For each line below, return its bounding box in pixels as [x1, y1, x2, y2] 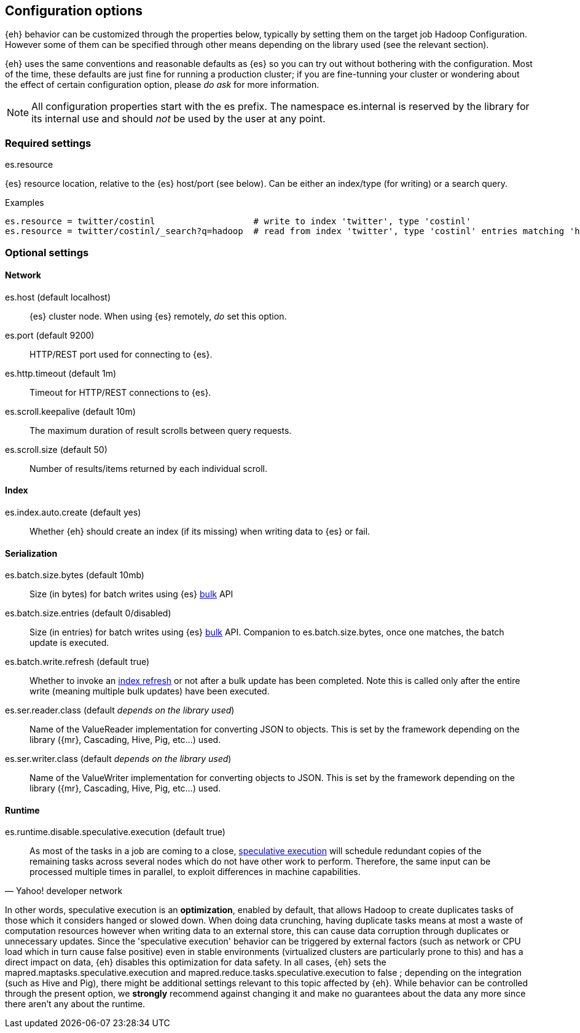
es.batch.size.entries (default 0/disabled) [5, 608, 171, 619]
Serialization [5, 548, 58, 559]
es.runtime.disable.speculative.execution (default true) [5, 827, 225, 838]
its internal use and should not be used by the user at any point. [31, 112, 326, 125]
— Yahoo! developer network [5, 886, 123, 897]
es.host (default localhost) [5, 291, 111, 302]
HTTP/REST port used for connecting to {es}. [29, 348, 213, 359]
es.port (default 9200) [5, 329, 95, 340]
